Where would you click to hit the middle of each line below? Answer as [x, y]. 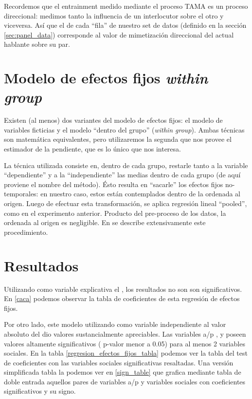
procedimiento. [26, 232]
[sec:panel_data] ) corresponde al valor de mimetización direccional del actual [119, 34]
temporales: [21, 194]
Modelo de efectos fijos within [106, 78]
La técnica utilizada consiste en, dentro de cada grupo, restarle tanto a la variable [126, 165]
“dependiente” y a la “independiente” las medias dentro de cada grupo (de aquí [122, 175]
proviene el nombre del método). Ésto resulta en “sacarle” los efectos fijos [114, 184]
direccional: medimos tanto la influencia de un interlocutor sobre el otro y [114, 15]
